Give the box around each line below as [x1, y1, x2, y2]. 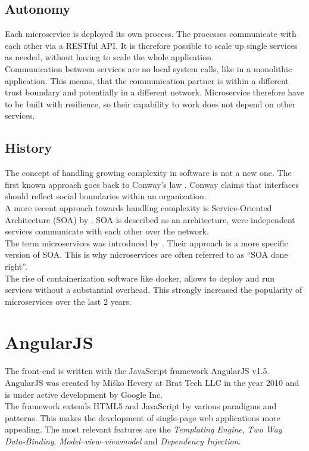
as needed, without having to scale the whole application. [5, 51, 214, 63]
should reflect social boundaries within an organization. [5, 190, 207, 202]
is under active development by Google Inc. [5, 388, 163, 400]
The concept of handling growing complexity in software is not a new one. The [5, 166, 292, 179]
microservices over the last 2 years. [5, 295, 132, 307]
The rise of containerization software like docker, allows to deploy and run [5, 271, 275, 284]
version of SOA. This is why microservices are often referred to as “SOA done [5, 248, 288, 261]
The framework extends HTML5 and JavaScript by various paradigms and [5, 400, 277, 412]
